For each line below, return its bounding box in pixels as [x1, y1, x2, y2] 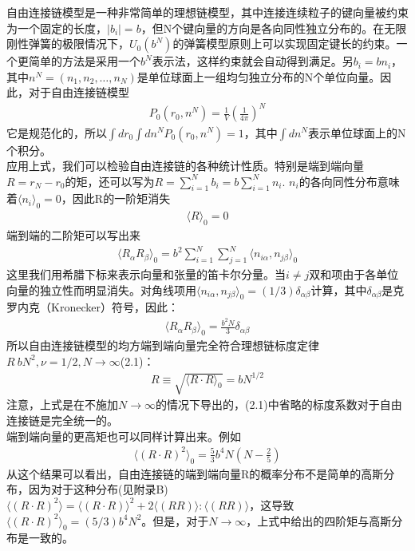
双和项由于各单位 [309, 266, 399, 283]
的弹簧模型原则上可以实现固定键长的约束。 [172, 35, 397, 52]
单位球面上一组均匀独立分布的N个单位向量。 [148, 68, 381, 85]
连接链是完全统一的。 [6, 412, 118, 428]
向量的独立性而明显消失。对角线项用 [6, 281, 196, 298]
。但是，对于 [141, 512, 209, 529]
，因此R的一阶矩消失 [61, 190, 171, 207]
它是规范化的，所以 [6, 124, 107, 141]
